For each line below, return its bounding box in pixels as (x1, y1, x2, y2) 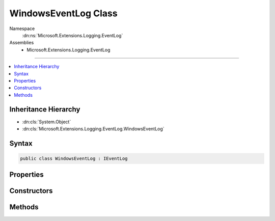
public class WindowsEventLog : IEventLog (20, 155, 128, 161)
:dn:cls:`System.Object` (22, 119, 71, 125)
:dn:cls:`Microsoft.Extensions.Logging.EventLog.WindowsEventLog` (22, 125, 165, 132)
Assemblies (9, 40, 34, 46)
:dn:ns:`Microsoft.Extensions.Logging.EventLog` (22, 32, 123, 38)
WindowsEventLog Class (9, 8, 118, 19)
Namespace (9, 25, 35, 32)
